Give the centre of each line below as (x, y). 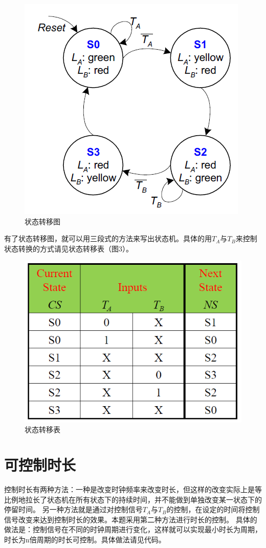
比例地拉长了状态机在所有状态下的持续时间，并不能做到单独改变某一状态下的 (133, 499)
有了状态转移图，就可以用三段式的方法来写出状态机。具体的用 (108, 238)
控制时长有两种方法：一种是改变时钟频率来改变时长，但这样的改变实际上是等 (133, 489)
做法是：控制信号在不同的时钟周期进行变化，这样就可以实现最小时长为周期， (133, 529)
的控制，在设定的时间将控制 (213, 509)
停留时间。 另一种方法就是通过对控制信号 (73, 509)
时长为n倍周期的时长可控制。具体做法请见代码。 (85, 540)
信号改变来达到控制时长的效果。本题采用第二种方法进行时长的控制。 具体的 (131, 519)
